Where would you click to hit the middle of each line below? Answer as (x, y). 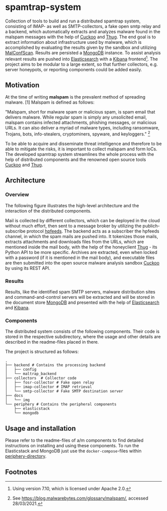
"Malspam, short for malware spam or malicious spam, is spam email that (80, 112)
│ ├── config (21, 370)
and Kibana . (17, 308)
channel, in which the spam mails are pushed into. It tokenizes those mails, (82, 236)
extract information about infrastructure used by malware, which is (73, 42)
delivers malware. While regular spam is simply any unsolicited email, (76, 117)
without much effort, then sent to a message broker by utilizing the (73, 226)
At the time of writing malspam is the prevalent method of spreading (75, 97)
